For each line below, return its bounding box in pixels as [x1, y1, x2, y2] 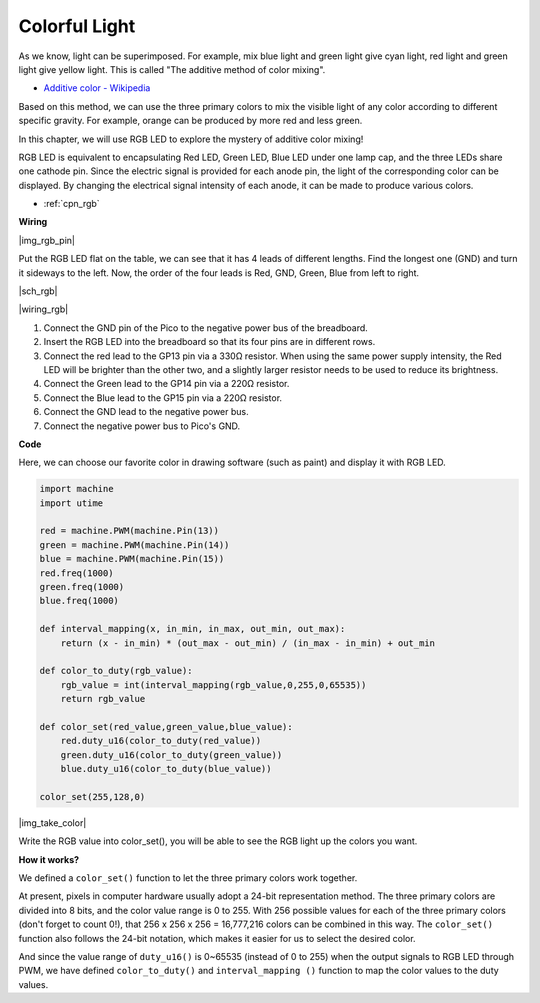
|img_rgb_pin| [18, 234, 75, 246]
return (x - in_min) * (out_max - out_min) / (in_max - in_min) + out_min [60, 637, 435, 649]
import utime [39, 497, 104, 509]
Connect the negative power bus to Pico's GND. [43, 420, 241, 432]
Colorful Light [18, 15, 136, 37]
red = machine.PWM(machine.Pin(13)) [39, 525, 220, 537]
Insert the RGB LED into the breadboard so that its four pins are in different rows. [43, 336, 376, 348]
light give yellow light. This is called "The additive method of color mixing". [18, 63, 326, 75]
